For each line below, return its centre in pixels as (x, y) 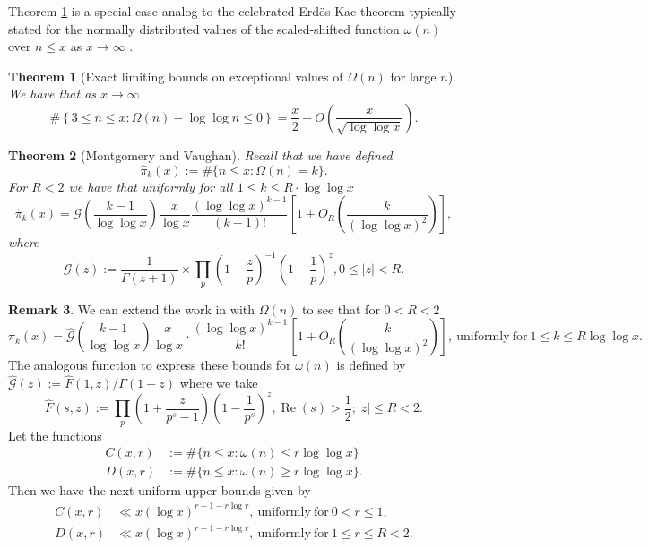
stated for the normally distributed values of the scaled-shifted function (204, 28)
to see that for (341, 308)
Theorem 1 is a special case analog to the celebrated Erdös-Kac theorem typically (232, 11)
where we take (219, 383)
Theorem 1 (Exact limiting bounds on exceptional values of (176, 76)
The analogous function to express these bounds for (150, 365)
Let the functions (55, 435)
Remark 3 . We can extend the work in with (132, 308)
